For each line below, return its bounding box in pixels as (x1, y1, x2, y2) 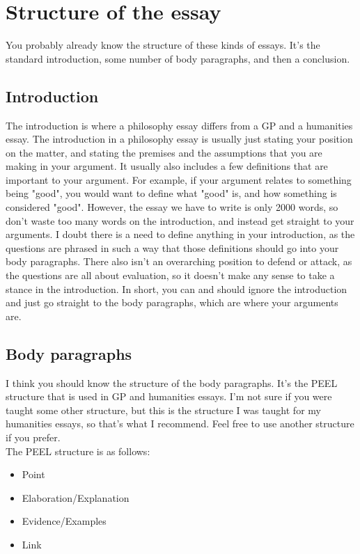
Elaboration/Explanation (22, 490, 130, 505)
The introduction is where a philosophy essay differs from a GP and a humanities (6, 118, 353, 132)
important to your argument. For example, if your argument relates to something (6, 172, 352, 187)
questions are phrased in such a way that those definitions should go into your (6, 240, 339, 255)
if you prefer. (6, 430, 61, 444)
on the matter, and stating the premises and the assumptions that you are (6, 145, 322, 159)
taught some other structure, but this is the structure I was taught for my (6, 402, 321, 417)
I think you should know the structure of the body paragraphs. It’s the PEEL (6, 375, 338, 390)
